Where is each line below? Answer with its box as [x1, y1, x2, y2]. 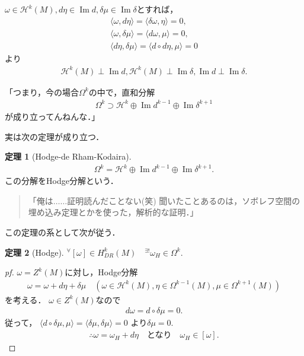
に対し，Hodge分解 [65, 266, 138, 278]
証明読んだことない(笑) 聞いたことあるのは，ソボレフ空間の [67, 194, 300, 206]
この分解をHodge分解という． [5, 174, 119, 187]
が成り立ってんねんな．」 [5, 110, 100, 122]
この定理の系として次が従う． [5, 226, 120, 239]
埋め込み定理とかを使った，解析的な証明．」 [28, 206, 199, 218]
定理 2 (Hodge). [5, 246, 64, 258]
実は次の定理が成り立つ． [5, 130, 104, 142]
